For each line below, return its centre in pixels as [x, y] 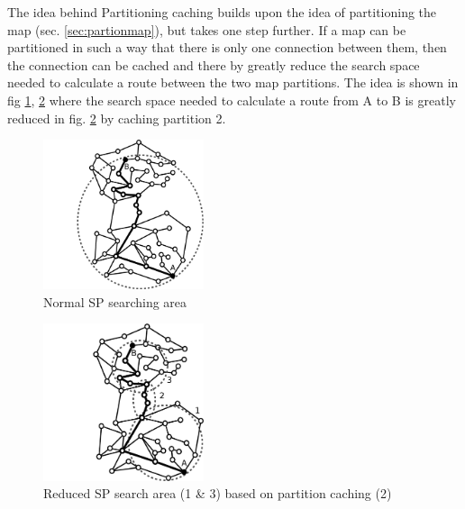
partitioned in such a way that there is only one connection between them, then [227, 47]
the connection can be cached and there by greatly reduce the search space [214, 64]
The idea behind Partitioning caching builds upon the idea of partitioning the [222, 12]
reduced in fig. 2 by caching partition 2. [117, 118]
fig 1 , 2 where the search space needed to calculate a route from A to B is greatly [232, 100]
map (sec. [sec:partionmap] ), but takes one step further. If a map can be [207, 29]
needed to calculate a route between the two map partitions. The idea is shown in [233, 82]
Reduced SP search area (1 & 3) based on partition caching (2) [218, 493]
